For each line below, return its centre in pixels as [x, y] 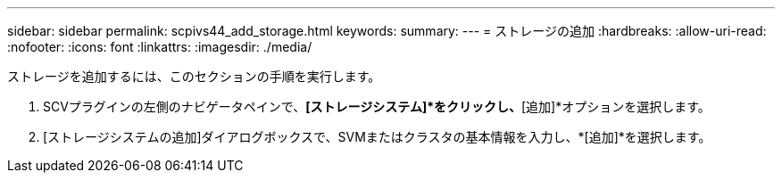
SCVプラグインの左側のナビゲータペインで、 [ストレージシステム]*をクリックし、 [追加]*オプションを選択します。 [377, 106]
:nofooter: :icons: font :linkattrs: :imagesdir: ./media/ [160, 47]
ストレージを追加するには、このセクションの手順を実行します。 [194, 76]
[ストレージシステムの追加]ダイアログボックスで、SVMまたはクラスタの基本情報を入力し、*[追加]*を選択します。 [377, 137]
